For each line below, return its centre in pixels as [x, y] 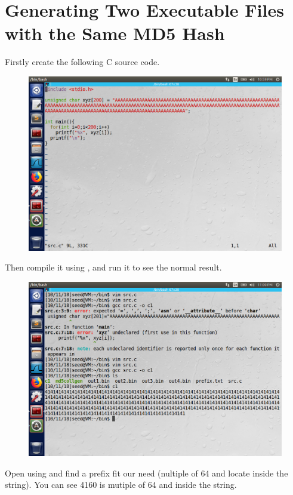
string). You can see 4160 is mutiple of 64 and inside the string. [121, 485]
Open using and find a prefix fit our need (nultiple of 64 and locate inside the [146, 473]
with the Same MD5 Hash [115, 33]
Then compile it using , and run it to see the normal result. [113, 267]
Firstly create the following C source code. [82, 62]
